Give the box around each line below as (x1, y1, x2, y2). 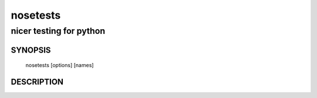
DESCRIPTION (11, 77, 64, 87)
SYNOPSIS (11, 45, 51, 55)
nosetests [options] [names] (25, 62, 94, 69)
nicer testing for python (11, 26, 106, 36)
